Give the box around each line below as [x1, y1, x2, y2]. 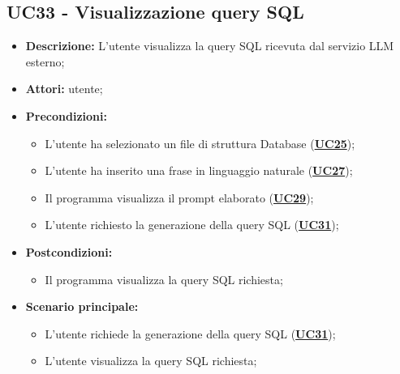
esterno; [25, 53, 65, 70]
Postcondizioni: [25, 243, 113, 260]
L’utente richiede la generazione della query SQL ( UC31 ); [45, 325, 336, 342]
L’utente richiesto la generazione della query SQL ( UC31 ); [45, 216, 339, 233]
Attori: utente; [25, 80, 103, 97]
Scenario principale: [25, 298, 139, 315]
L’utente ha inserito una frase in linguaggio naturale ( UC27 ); [45, 162, 353, 179]
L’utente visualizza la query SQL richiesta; [45, 352, 257, 369]
